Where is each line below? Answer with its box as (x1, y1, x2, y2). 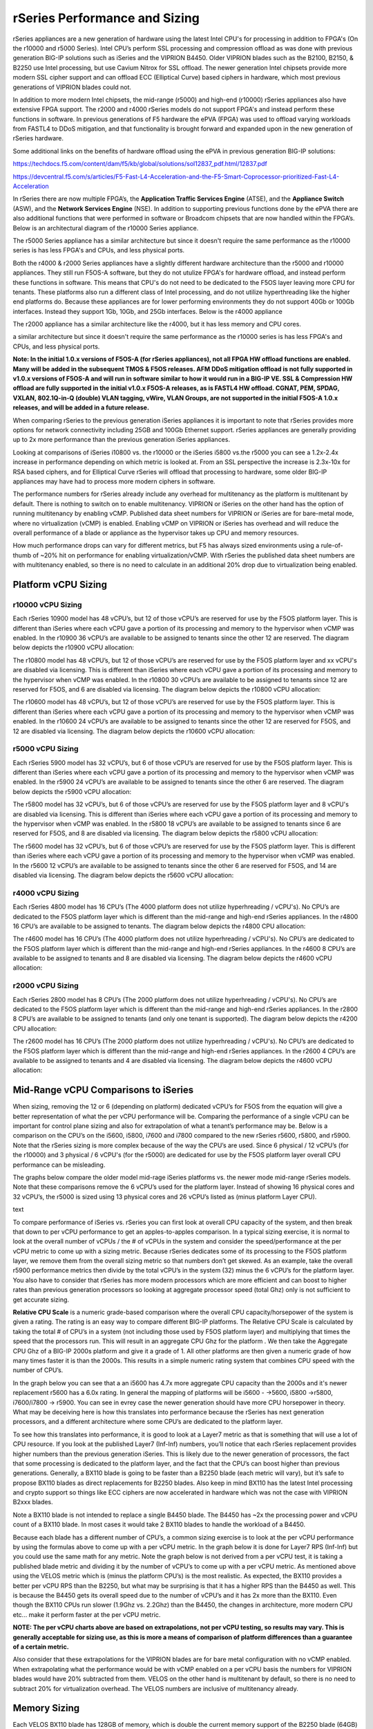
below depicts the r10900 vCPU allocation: (12, 643, 135, 651)
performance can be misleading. (12, 1161, 106, 1169)
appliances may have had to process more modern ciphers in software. (12, 477, 216, 486)
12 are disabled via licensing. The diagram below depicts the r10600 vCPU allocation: (12, 727, 256, 735)
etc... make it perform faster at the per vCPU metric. (12, 1610, 161, 1618)
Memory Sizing (12, 1702, 80, 1714)
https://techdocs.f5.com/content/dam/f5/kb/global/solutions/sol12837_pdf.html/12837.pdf (12, 160, 267, 168)
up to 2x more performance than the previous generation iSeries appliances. (12, 436, 231, 444)
